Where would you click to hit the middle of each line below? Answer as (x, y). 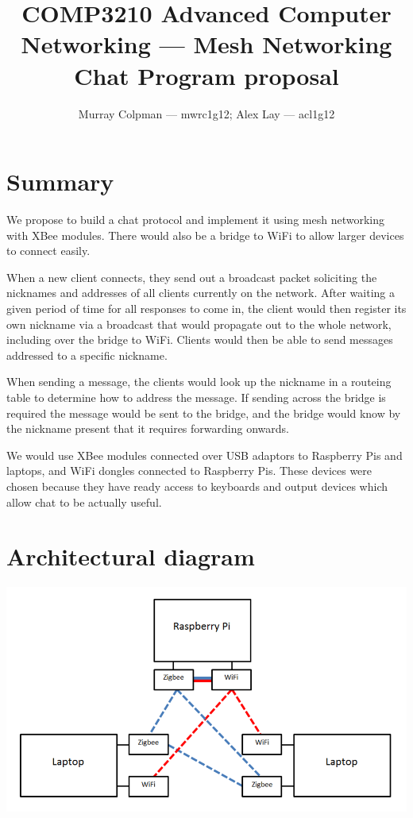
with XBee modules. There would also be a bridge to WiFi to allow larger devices (205, 235)
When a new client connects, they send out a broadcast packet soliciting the (192, 277)
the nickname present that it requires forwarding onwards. (148, 428)
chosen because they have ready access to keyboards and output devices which (197, 486)
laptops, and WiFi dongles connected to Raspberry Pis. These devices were (189, 471)
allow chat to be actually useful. (84, 502)
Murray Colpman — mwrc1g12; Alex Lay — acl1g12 (206, 113)
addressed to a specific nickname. (87, 355)
